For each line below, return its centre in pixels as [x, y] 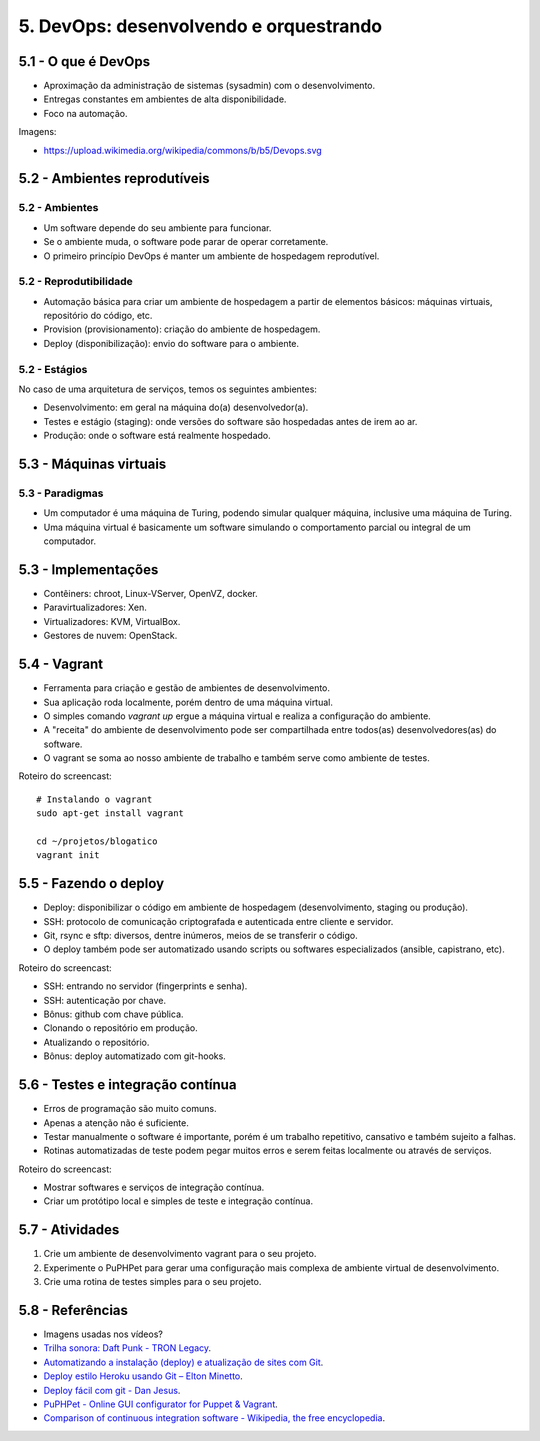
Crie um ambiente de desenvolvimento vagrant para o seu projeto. [180, 1254]
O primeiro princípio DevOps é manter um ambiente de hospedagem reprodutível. [211, 256]
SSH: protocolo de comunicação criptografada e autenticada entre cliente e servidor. [218, 921]
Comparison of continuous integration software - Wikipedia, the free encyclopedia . [214, 1418]
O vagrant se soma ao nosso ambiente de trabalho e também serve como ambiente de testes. [236, 758]
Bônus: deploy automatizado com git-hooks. [135, 1056]
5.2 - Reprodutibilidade [76, 282]
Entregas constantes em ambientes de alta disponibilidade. [165, 99]
